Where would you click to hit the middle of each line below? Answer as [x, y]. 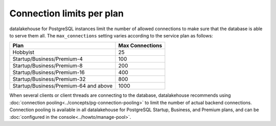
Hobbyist [24, 52]
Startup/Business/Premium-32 [49, 79]
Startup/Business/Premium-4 [48, 59]
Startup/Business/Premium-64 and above [63, 86]
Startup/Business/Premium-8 [48, 66]
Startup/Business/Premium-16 [49, 73]
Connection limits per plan [66, 13]
